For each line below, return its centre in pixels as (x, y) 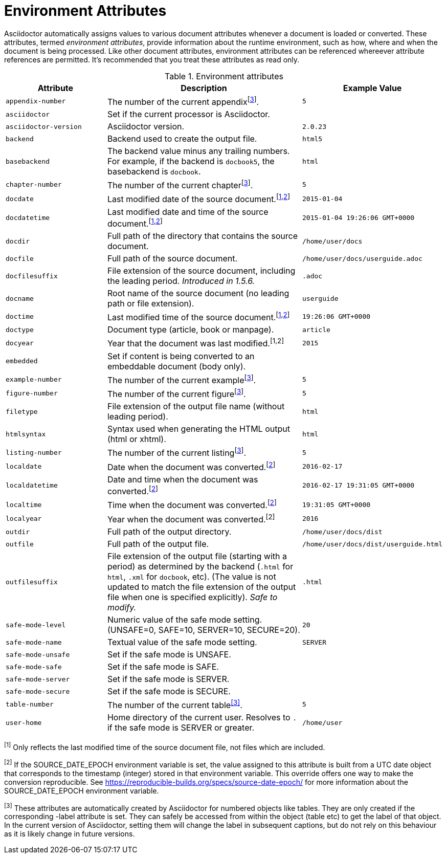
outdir (18, 532)
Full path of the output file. (158, 544)
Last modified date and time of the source (188, 212)
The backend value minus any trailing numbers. (198, 151)
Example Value (372, 88)
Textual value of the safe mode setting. (182, 642)
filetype (22, 411)
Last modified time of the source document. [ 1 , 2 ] (198, 317)
